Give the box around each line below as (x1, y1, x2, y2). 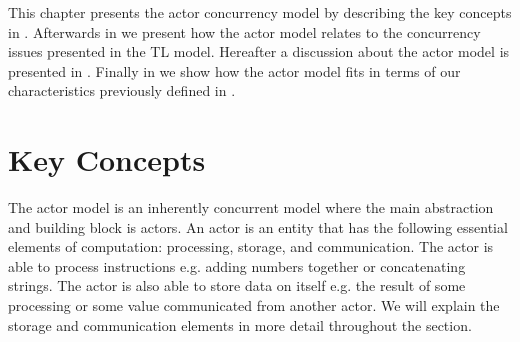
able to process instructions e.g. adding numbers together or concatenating (8, 255, 466, 276)
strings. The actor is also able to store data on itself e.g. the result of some (8, 275, 466, 296)
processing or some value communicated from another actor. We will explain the (8, 295, 500, 316)
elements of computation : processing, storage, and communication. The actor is (8, 236, 494, 257)
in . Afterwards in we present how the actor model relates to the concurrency (8, 21, 481, 42)
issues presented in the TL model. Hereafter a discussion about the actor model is (8, 41, 510, 62)
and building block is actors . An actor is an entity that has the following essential (8, 216, 508, 237)
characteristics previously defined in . (8, 80, 236, 101)
